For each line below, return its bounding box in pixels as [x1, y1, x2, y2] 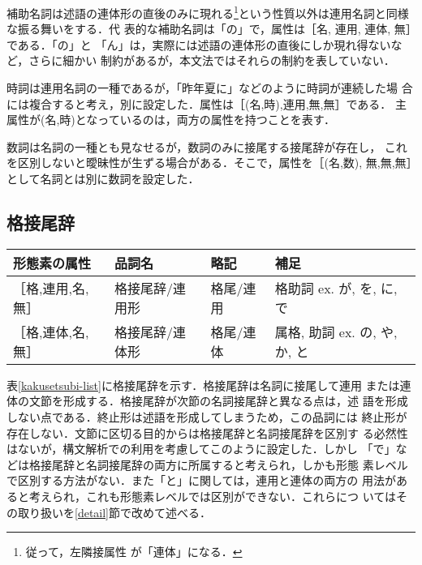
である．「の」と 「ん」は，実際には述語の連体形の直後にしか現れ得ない [6, 36, 391, 53]
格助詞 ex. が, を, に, [274, 278, 398, 297]
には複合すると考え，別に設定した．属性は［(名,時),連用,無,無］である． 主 [6, 95, 407, 112]
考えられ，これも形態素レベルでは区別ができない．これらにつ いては [28, 487, 396, 504]
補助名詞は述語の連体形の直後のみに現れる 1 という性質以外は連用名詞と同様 [6, 2, 409, 21]
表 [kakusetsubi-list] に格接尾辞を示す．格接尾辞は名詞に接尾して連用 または [6, 376, 400, 393]
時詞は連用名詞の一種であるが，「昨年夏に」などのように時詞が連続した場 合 [6, 79, 413, 96]
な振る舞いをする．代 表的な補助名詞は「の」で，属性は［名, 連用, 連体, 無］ [6, 20, 411, 37]
